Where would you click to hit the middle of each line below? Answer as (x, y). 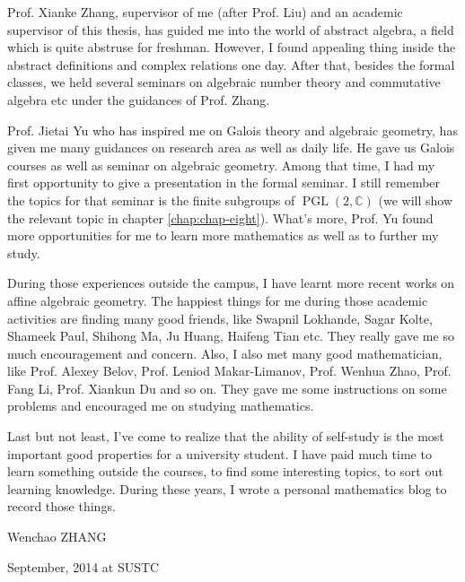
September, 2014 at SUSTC (83, 566)
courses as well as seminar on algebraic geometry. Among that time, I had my (221, 165)
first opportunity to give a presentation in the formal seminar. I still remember (224, 182)
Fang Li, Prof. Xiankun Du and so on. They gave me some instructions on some (227, 388)
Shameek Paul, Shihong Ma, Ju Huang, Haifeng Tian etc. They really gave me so (231, 336)
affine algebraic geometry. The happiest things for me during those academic (218, 300)
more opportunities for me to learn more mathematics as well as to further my (223, 235)
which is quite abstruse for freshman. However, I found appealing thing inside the (232, 47)
